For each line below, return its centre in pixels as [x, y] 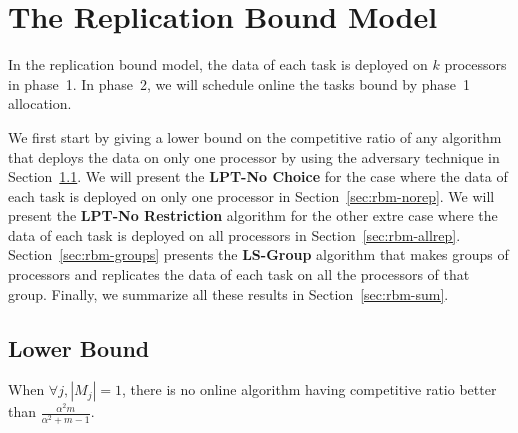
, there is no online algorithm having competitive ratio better [309, 389]
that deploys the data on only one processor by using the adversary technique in [254, 156]
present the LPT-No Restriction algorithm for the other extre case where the [253, 215]
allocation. [40, 103]
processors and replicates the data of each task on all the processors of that [239, 274]
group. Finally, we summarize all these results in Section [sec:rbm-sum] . [228, 293]
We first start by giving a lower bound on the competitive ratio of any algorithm [255, 136]
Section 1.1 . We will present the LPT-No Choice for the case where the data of [258, 176]
